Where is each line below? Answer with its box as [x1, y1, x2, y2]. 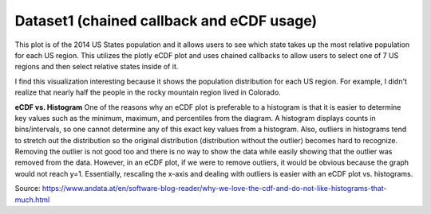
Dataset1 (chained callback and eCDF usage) [14, 12, 318, 29]
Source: [14, 184, 41, 193]
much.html [14, 195, 50, 204]
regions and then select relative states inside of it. [14, 62, 179, 72]
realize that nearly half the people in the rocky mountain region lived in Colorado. [14, 88, 281, 97]
